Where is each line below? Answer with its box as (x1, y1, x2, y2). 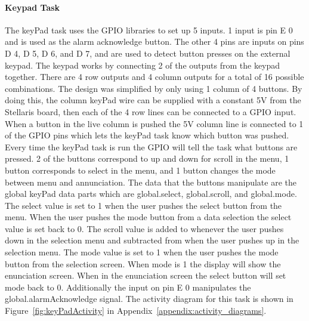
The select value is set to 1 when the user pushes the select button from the (5, 199, 282, 211)
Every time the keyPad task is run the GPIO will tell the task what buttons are (5, 140, 298, 153)
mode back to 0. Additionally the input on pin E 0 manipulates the (5, 280, 251, 293)
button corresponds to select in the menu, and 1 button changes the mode (5, 163, 276, 176)
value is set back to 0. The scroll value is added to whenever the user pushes (5, 222, 284, 234)
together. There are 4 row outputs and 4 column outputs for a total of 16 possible (5, 70, 304, 83)
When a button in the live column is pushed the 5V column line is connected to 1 (5, 117, 304, 129)
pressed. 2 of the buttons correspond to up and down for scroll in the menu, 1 (5, 152, 289, 165)
